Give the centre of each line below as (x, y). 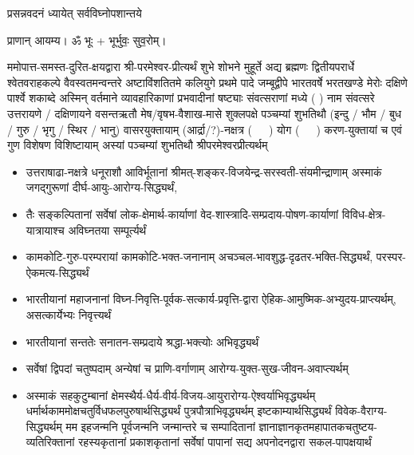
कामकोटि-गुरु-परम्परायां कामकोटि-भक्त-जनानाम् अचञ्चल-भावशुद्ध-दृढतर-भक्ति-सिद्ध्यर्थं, (199, 257)
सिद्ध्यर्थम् (44, 426)
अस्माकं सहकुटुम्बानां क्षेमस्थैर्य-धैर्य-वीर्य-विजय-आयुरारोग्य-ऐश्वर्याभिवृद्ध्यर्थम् (171, 395)
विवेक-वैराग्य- (361, 411)
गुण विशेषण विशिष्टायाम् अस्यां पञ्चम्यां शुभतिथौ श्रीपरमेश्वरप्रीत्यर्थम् (138, 145)
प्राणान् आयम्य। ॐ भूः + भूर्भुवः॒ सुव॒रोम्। (87, 40)
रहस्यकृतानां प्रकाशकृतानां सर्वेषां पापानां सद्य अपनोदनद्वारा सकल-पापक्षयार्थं (225, 442)
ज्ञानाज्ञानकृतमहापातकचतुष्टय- (318, 426)
